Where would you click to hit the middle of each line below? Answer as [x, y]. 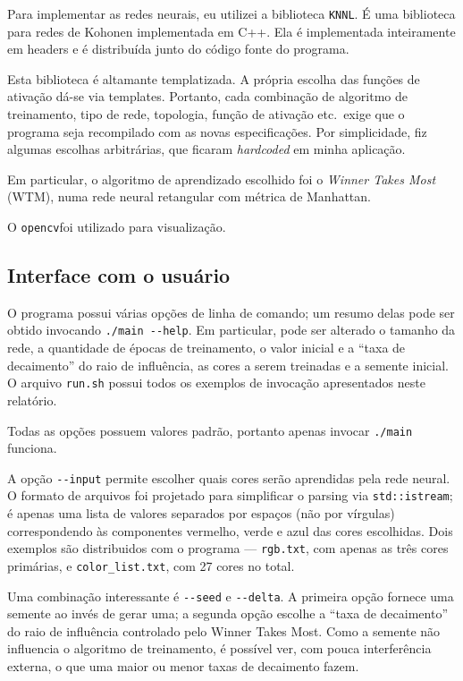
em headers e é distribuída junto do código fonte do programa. [178, 49]
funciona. [32, 448]
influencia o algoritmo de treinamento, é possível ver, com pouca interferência [219, 648]
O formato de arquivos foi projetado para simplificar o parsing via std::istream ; [230, 495]
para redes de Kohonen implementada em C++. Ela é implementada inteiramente [231, 31]
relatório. [32, 400]
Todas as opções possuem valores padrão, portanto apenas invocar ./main [210, 430]
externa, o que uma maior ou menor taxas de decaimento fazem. [183, 666]
